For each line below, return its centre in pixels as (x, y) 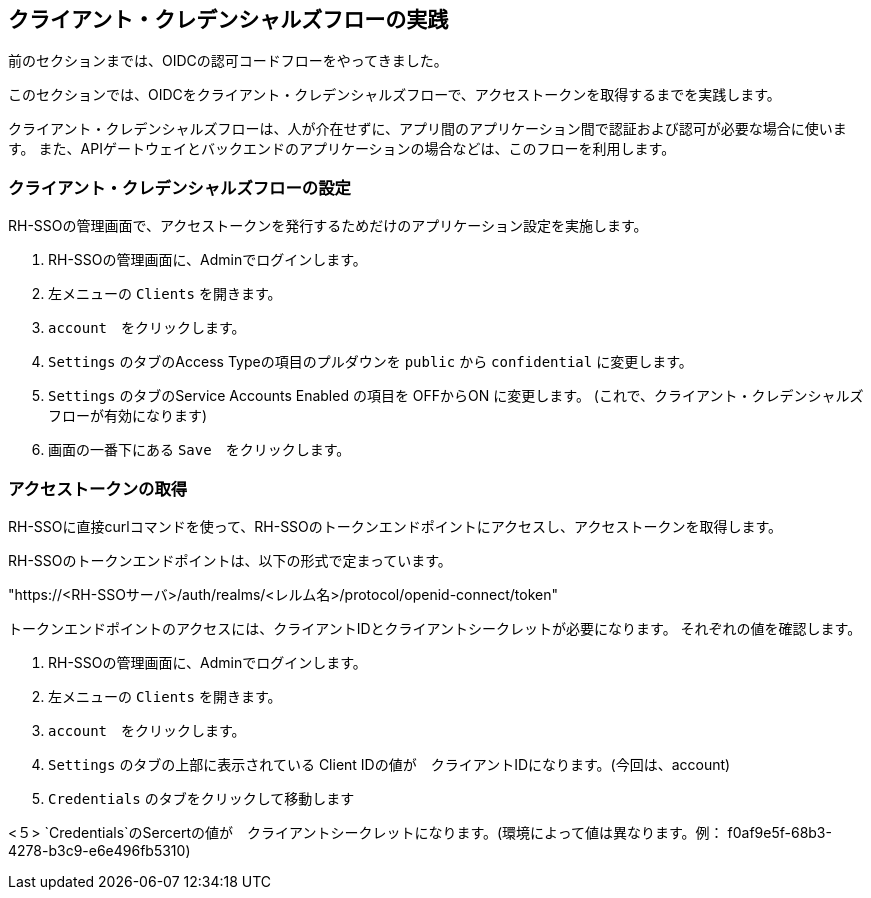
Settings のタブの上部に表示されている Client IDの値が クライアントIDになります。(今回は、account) (389, 764)
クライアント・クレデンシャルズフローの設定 (179, 187)
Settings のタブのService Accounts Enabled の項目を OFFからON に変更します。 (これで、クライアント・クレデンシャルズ (456, 396)
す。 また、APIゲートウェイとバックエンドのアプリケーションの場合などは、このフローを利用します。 (342, 149)
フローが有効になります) (128, 416)
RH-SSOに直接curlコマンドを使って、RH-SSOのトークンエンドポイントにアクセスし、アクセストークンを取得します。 (395, 526)
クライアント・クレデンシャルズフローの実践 (228, 19)
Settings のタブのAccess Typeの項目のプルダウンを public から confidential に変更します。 (370, 362)
